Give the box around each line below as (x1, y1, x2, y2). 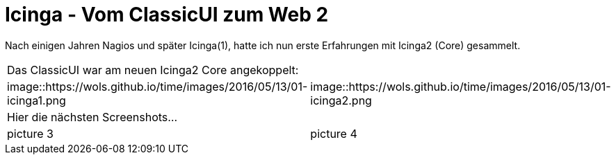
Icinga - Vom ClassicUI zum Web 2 (5, 3, 329, 26)
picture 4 (310, 126, 357, 141)
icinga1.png (7, 93, 66, 107)
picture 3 (7, 126, 54, 141)
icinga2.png (310, 93, 372, 107)
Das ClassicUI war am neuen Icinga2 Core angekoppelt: (7, 62, 299, 77)
